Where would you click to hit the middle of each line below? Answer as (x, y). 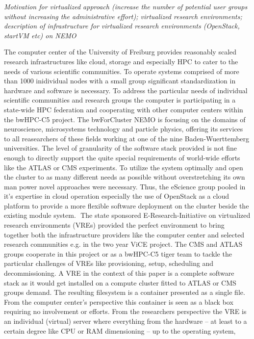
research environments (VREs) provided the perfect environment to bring (114, 225)
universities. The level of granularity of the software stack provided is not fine (121, 148)
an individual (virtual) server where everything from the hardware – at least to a (126, 321)
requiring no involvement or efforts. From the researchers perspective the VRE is (125, 311)
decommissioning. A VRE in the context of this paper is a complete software (119, 273)
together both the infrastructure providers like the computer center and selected (124, 234)
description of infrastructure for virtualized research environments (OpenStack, (122, 26)
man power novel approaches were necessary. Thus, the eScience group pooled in (125, 186)
